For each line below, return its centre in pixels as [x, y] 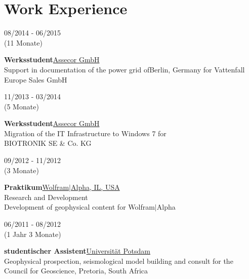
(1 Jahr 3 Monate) [33, 234]
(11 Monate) [23, 42]
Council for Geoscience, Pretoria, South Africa [76, 271]
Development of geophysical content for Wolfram [79, 207]
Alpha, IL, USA [95, 187]
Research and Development [46, 197]
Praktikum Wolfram [37, 187]
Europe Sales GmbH [36, 79]
